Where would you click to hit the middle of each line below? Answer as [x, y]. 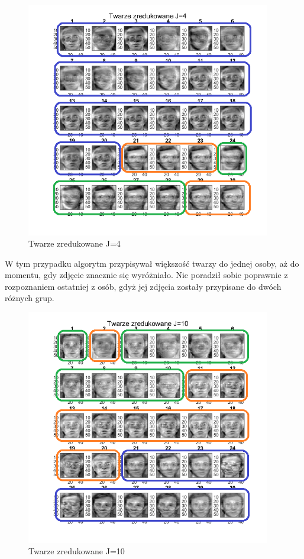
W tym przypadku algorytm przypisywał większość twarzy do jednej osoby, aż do [152, 263]
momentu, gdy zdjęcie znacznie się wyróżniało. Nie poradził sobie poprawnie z [146, 275]
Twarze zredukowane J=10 [77, 551]
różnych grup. [30, 298]
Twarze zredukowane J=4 [75, 243]
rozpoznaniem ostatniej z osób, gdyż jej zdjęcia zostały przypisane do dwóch [143, 286]
